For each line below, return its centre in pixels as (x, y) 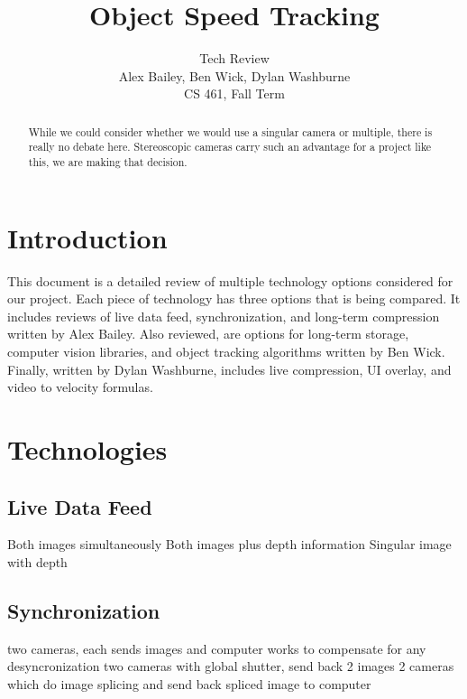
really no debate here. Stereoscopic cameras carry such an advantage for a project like (230, 147)
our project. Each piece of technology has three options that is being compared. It (234, 298)
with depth (37, 561)
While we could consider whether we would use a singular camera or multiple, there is (230, 131)
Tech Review (234, 58)
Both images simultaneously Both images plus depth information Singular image (229, 544)
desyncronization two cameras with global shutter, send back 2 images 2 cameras (231, 666)
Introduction (87, 237)
